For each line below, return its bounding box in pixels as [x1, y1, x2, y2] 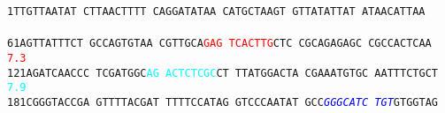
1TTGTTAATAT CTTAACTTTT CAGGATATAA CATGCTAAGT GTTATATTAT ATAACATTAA [7, 5, 426, 18]
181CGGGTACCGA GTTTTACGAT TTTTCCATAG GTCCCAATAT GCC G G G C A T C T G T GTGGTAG [7, 95, 438, 109]
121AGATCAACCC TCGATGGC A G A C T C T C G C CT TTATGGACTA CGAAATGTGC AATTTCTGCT [7, 66, 438, 79]
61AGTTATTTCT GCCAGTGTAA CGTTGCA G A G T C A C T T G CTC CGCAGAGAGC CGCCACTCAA [7, 37, 432, 50]
